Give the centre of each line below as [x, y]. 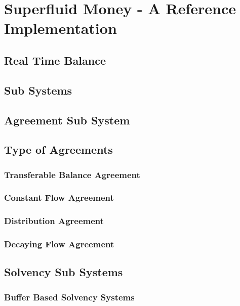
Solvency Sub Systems [64, 272]
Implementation [61, 28]
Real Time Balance [55, 60]
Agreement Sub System [67, 120]
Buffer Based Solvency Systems [69, 297]
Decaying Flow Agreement [59, 244]
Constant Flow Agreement [59, 198]
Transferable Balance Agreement [72, 174]
